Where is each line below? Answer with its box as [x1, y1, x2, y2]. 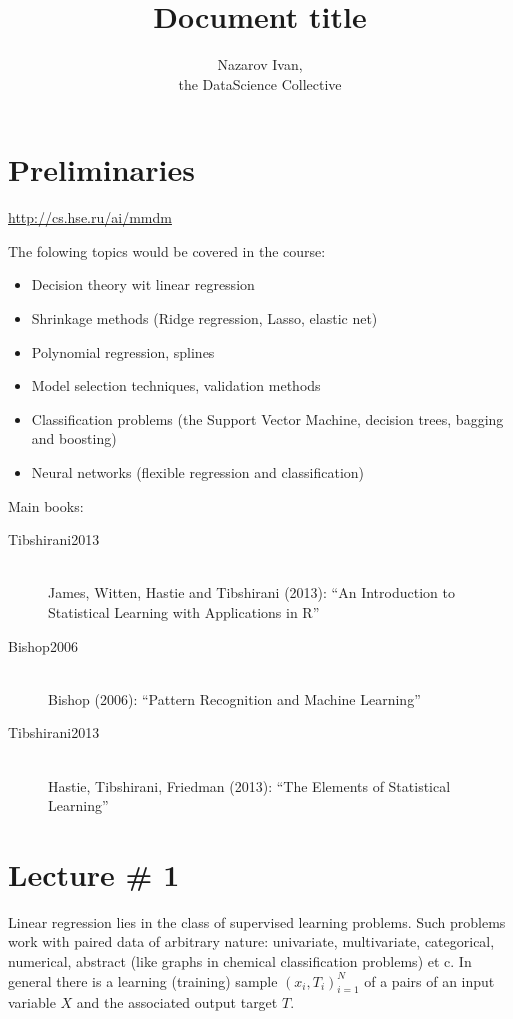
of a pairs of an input [364, 970, 495, 991]
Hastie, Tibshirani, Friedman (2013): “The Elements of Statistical [48, 775, 451, 796]
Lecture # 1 [8, 853, 180, 894]
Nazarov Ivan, [217, 54, 303, 75]
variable [8, 992, 56, 1013]
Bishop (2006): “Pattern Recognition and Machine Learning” [48, 688, 421, 709]
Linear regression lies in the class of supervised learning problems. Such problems [8, 911, 506, 932]
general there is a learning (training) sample [8, 970, 278, 991]
